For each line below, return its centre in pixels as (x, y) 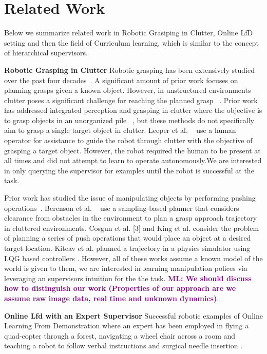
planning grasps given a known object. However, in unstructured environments (128, 90)
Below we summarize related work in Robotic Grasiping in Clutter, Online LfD (129, 33)
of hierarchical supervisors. (46, 53)
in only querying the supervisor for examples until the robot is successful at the (129, 170)
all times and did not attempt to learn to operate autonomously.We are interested (133, 160)
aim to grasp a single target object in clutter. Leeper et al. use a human (120, 130)
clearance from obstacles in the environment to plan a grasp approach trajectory (131, 218)
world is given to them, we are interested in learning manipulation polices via (126, 268)
